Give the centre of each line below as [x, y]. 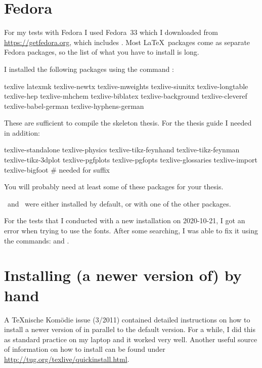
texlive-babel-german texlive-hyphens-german [74, 106]
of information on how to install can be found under [85, 349]
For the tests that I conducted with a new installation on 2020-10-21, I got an [125, 220]
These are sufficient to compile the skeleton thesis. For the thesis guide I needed [128, 123]
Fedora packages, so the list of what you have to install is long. [102, 52]
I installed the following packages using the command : [89, 69]
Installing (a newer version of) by [123, 275]
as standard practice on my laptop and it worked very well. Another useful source [131, 339]
